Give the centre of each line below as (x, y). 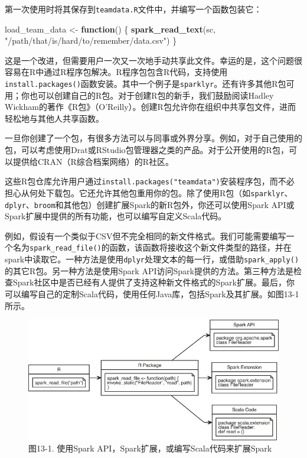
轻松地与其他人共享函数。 (54, 118)
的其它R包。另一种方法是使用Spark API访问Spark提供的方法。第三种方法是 (149, 270)
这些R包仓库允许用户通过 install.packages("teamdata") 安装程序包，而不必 (150, 181)
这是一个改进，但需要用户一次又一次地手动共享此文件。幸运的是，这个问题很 (153, 60)
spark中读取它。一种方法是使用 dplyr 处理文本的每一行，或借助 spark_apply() (152, 259)
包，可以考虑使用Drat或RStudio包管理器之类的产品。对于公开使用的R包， (147, 150)
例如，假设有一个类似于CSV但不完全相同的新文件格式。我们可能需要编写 (146, 236)
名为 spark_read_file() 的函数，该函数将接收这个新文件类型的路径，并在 (152, 247)
